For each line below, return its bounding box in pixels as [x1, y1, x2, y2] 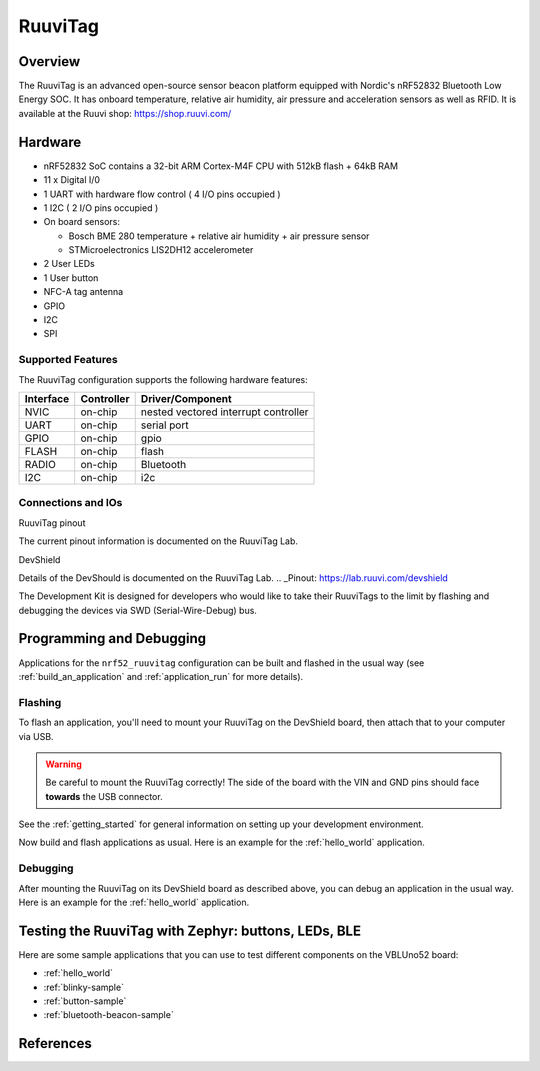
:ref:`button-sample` [43, 995, 127, 1007]
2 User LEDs [43, 258, 95, 270]
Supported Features [18, 353, 119, 367]
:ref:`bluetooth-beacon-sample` [43, 1009, 174, 1021]
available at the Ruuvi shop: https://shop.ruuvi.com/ [18, 107, 232, 119]
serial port [140, 418, 189, 432]
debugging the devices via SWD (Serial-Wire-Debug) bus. [18, 604, 257, 616]
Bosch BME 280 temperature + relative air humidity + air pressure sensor [68, 230, 370, 242]
